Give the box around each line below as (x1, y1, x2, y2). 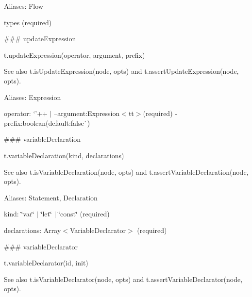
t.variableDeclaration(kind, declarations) (4, 150, 124, 160)
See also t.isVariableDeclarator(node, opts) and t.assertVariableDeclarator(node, (4, 274, 243, 284)
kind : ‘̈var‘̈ (4, 209, 34, 219)
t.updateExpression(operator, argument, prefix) (4, 49, 145, 60)
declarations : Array (4, 225, 61, 235)
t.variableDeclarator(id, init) (4, 258, 88, 268)
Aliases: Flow (4, 1, 43, 11)
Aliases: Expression (4, 92, 61, 102)
